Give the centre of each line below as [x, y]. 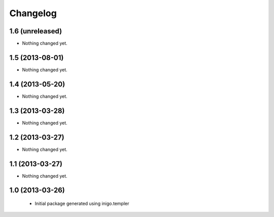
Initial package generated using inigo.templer [82, 203]
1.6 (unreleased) [36, 31]
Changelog [33, 13]
